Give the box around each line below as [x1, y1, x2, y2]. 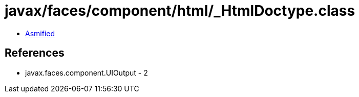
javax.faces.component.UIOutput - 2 [25, 68, 148, 77]
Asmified [25, 29, 55, 38]
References [5, 46, 65, 60]
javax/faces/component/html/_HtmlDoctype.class [5, 2, 355, 19]
